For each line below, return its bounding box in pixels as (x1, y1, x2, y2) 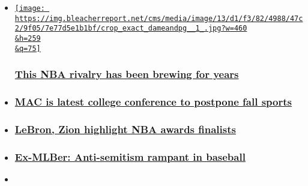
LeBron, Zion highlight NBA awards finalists (14, 121, 236, 136)
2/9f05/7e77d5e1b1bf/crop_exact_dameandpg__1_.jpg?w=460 (14, 24, 247, 33)
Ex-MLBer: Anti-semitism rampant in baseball (14, 149, 246, 164)
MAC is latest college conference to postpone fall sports (14, 94, 292, 109)
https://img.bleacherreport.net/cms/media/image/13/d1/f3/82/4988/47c (14, 14, 303, 23)
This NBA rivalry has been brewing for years (14, 67, 239, 82)
